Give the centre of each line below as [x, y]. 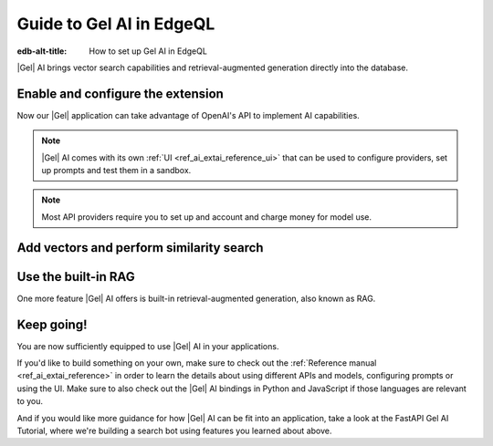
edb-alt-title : [42, 51]
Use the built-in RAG [76, 277]
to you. [30, 401]
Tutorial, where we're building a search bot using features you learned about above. [174, 430]
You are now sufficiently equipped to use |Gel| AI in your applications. [148, 346]
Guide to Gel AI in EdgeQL [116, 24]
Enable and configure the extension [120, 93]
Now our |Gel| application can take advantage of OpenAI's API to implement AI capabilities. [188, 115]
